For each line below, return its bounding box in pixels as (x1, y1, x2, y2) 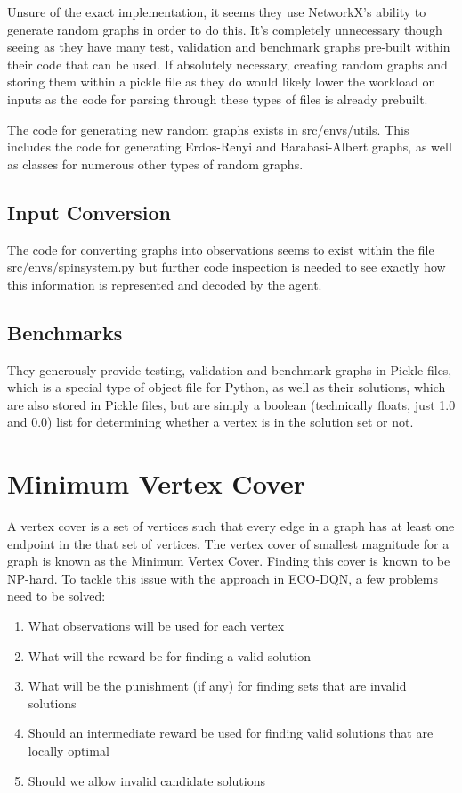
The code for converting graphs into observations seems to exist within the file (7, 240, 434, 258)
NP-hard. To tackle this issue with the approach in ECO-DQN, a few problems (7, 568, 439, 587)
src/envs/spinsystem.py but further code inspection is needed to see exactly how (7, 258, 446, 276)
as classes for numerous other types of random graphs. (7, 154, 304, 173)
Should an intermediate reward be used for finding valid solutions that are (28, 724, 434, 742)
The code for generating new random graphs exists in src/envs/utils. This (7, 119, 409, 138)
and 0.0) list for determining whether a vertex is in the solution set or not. (7, 413, 414, 431)
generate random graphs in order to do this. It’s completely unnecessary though (7, 20, 442, 38)
